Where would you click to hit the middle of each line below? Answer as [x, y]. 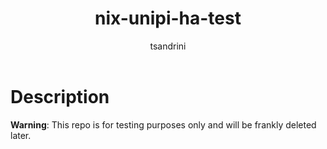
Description [60, 96]
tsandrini [168, 46]
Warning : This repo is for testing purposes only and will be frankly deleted [163, 124]
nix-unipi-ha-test [168, 18]
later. [21, 135]
